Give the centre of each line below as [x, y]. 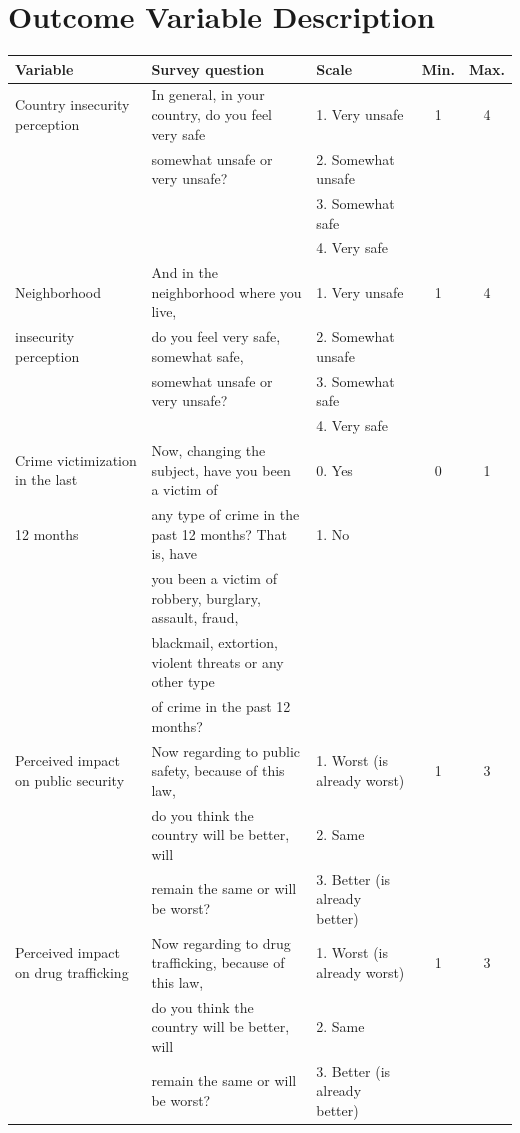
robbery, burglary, [206, 597]
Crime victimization [76, 459]
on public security [70, 779]
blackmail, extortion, [214, 642]
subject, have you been [221, 469]
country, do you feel [211, 114]
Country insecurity [72, 104]
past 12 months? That [219, 533]
